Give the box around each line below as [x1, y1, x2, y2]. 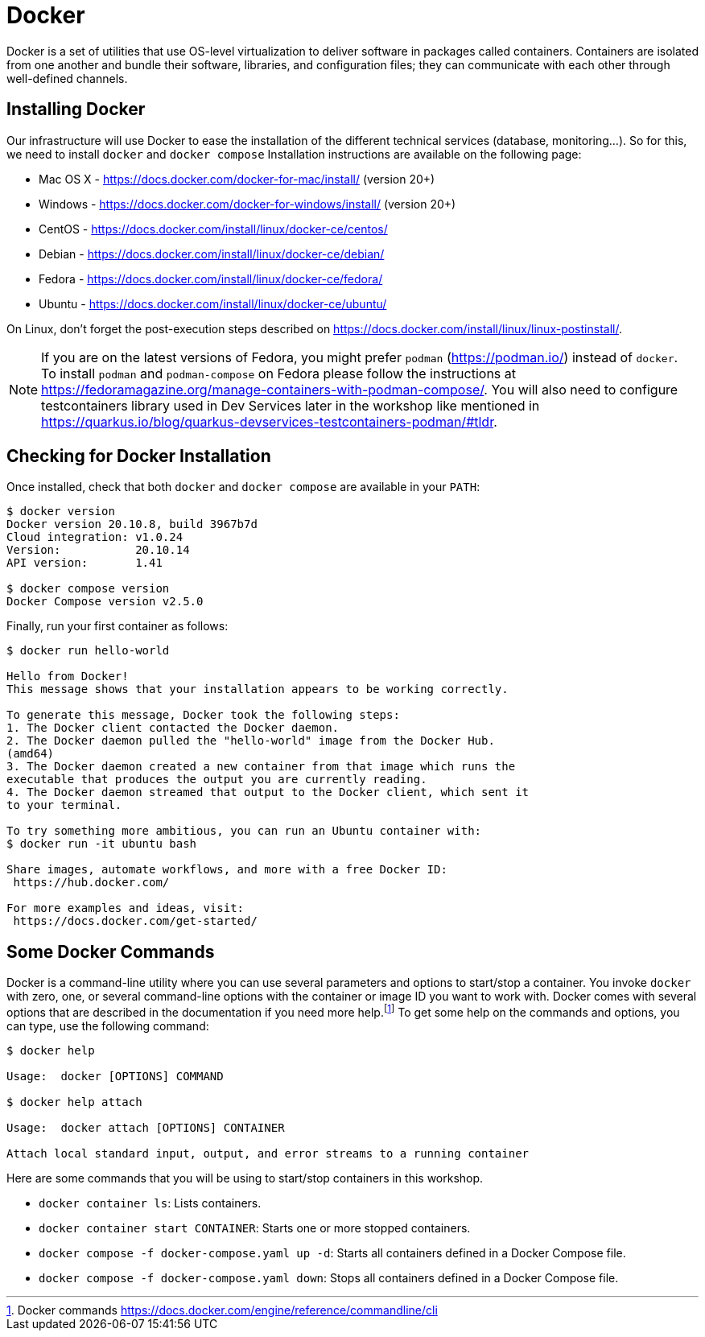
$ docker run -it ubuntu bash [6, 837, 197, 851]
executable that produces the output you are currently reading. [6, 773, 427, 786]
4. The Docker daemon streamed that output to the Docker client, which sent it [6, 786, 530, 799]
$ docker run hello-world [6, 644, 170, 658]
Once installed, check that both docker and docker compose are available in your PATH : [6, 480, 480, 494]
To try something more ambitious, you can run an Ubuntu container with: [6, 824, 482, 838]
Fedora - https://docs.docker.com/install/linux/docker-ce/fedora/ [39, 271, 383, 286]
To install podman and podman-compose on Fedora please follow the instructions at [41, 365, 517, 382]
